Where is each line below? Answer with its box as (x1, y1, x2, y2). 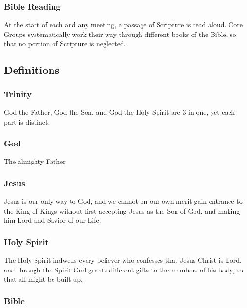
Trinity (4, 88, 32, 100)
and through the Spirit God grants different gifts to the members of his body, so (4, 264, 243, 274)
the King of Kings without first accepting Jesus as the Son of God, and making (4, 205, 240, 216)
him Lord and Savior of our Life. (4, 215, 101, 225)
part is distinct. (4, 116, 50, 127)
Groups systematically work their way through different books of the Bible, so (4, 29, 236, 39)
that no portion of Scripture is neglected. (4, 38, 126, 49)
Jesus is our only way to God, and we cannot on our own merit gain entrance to (4, 196, 243, 206)
